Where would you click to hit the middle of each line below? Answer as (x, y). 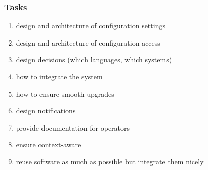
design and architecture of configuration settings (91, 26)
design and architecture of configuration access (88, 42)
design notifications (46, 111)
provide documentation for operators (73, 127)
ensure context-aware (49, 144)
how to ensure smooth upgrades (65, 93)
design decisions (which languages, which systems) (94, 59)
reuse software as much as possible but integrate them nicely (110, 161)
